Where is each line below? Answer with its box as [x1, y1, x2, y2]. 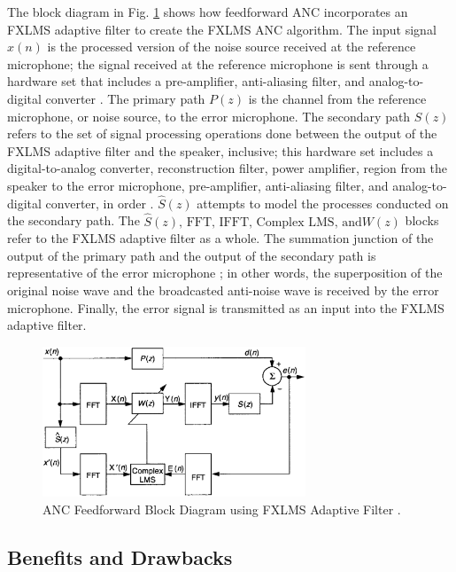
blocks [405, 211, 439, 230]
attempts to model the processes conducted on [197, 193, 449, 212]
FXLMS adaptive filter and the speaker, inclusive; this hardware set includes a [7, 141, 434, 160]
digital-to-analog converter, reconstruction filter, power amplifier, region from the [7, 159, 448, 177]
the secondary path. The [7, 211, 140, 230]
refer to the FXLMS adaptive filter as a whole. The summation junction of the [7, 229, 434, 247]
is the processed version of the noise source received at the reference [47, 37, 416, 56]
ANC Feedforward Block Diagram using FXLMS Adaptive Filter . [43, 499, 401, 518]
